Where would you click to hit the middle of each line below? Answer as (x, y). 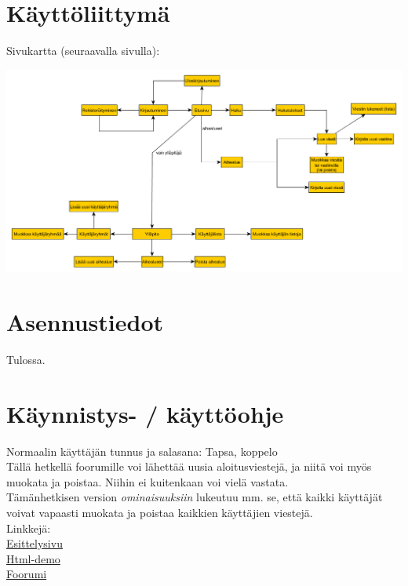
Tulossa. (26, 359)
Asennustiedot (85, 321)
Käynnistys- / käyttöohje (145, 413)
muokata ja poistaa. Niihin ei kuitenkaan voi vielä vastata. (148, 481)
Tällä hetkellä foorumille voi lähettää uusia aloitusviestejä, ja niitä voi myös (189, 466)
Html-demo (33, 558)
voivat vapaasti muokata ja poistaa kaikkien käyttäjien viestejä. (160, 512)
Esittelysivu (35, 543)
